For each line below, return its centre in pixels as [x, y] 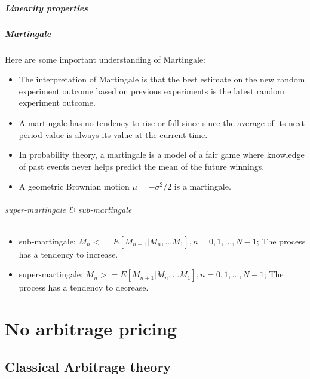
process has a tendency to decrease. [84, 287]
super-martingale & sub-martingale [68, 210]
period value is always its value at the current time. [113, 134]
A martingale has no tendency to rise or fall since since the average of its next [162, 122]
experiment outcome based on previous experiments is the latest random [152, 91]
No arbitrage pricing [91, 328]
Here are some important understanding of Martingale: [105, 59]
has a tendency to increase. [68, 254]
